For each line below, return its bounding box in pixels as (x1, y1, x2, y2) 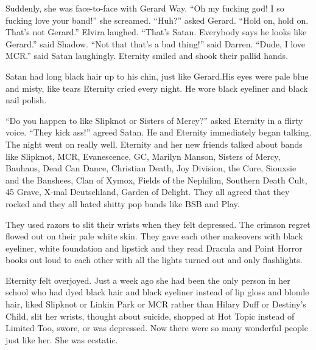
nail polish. (5, 94, 47, 106)
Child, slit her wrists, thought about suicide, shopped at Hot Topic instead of (5, 309, 295, 322)
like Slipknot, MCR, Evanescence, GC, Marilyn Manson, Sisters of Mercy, (5, 149, 281, 162)
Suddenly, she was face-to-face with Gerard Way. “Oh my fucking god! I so (5, 2, 284, 14)
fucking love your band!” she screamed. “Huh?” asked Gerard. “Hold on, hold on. (5, 13, 309, 26)
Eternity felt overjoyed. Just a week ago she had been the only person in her (5, 273, 290, 286)
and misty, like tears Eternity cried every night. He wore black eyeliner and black (5, 81, 308, 94)
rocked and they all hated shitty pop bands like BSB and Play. (5, 197, 240, 210)
